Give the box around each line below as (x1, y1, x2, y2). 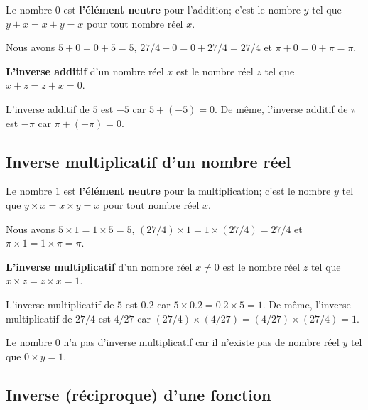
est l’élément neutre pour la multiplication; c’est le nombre (63, 183, 331, 198)
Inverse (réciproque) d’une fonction (6, 383, 271, 405)
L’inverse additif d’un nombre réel (6, 63, 164, 78)
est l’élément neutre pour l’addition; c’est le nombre (63, 2, 301, 16)
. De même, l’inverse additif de (215, 101, 348, 116)
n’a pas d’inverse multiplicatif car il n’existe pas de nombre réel (63, 335, 340, 350)
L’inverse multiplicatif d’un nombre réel (6, 259, 193, 274)
